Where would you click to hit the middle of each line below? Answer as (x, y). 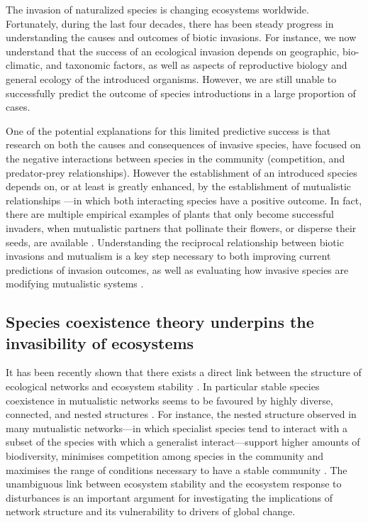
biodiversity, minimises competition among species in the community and (165, 456)
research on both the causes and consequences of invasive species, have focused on (183, 144)
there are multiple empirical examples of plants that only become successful (170, 214)
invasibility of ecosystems (100, 342)
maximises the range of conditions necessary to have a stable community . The (177, 469)
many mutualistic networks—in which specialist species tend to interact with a (177, 428)
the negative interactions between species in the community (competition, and (175, 158)
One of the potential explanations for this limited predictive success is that (168, 130)
